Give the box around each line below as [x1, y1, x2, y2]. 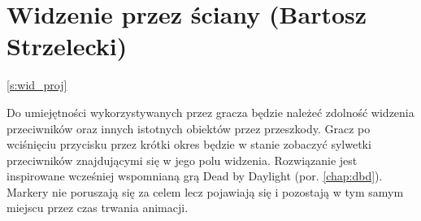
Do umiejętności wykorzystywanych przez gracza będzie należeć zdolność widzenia [7, 103, 414, 120]
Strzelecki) [7, 29, 128, 63]
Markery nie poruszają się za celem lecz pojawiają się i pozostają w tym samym [7, 183, 404, 200]
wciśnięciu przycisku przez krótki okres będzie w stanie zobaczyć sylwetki [7, 136, 371, 153]
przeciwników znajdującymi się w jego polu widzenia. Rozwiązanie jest [7, 151, 358, 168]
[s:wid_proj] [7, 76, 67, 93]
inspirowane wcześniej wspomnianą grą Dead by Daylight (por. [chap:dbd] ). [7, 167, 383, 184]
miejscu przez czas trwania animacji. [7, 199, 189, 216]
